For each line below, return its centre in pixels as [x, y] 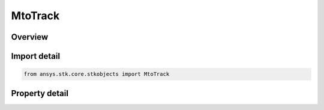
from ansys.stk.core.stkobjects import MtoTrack [97, 74]
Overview [30, 37]
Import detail [35, 56]
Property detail [40, 93]
